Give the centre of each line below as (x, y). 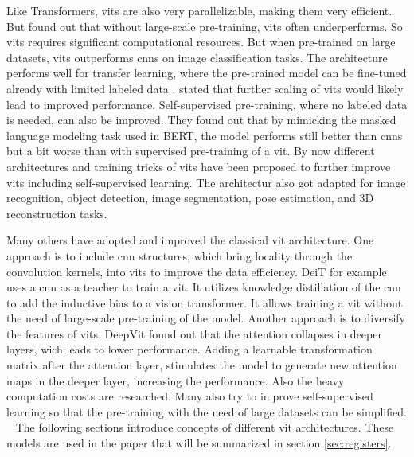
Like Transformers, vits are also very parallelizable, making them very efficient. (199, 10)
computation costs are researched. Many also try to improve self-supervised (190, 396)
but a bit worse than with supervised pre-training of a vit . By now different (191, 151)
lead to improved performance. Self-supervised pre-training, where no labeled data (207, 104)
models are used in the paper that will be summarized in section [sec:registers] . (199, 443)
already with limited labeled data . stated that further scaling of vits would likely (205, 88)
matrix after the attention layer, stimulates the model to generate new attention (202, 365)
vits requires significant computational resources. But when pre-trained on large (201, 42)
